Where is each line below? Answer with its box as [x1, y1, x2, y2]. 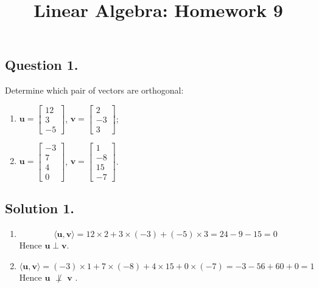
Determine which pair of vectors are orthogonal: [5, 84, 184, 97]
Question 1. [5, 55, 79, 74]
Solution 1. [5, 199, 75, 218]
